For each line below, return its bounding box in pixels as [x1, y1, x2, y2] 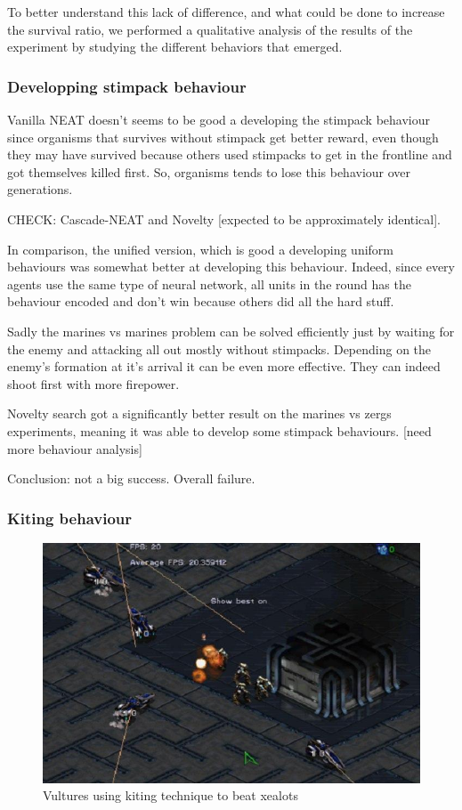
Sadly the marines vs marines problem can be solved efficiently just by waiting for [7, 321, 455, 340]
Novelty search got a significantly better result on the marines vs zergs [7, 404, 392, 423]
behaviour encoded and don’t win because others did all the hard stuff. [7, 292, 394, 311]
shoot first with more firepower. [7, 374, 180, 393]
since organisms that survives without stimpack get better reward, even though [7, 127, 439, 146]
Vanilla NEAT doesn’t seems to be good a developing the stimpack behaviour [7, 110, 430, 128]
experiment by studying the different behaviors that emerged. [7, 37, 343, 56]
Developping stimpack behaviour [7, 75, 247, 97]
